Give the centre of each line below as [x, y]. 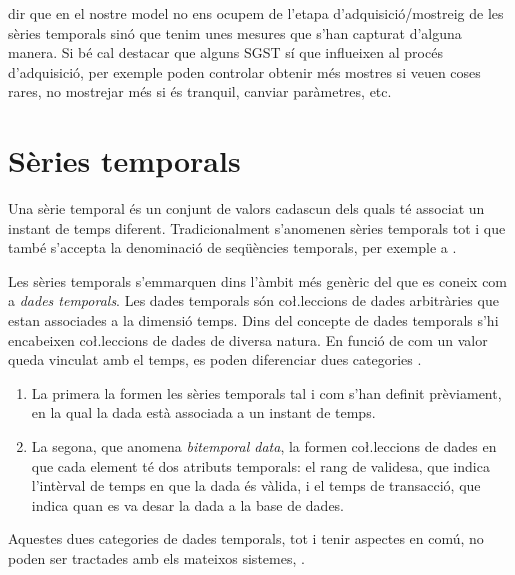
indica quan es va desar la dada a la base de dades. [188, 504]
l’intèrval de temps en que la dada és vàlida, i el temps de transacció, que [256, 485]
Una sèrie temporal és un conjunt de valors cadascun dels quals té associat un [246, 208]
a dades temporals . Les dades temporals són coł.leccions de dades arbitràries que [253, 300]
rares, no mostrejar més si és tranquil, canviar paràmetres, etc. [200, 91]
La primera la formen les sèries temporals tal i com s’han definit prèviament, [266, 392]
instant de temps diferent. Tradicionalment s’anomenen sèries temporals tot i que [257, 227]
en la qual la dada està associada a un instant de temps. [203, 412]
